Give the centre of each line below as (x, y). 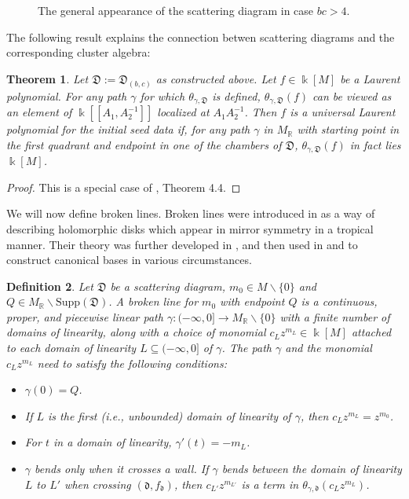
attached (371, 332)
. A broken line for (153, 301)
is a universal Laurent (343, 112)
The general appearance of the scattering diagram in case (176, 10)
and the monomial (329, 348)
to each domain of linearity (71, 348)
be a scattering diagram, (168, 286)
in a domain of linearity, (113, 442)
